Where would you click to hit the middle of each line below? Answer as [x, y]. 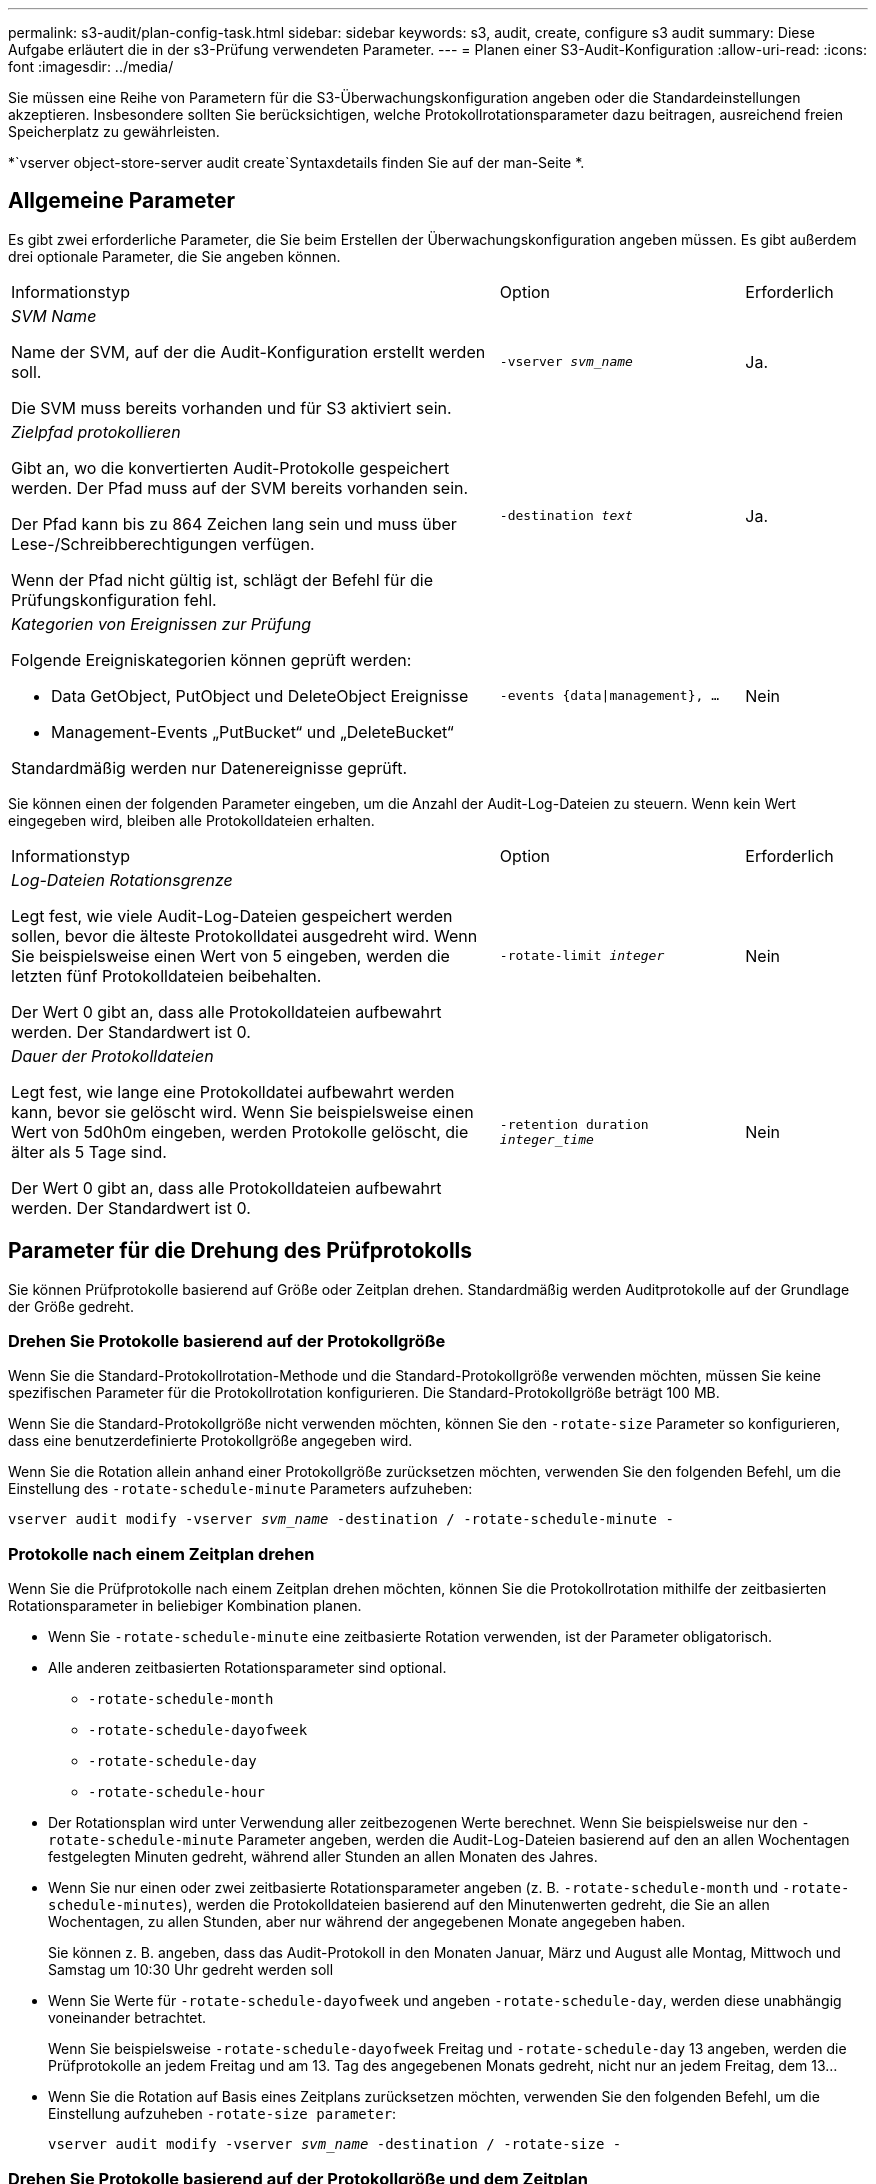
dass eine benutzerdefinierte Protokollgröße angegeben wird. [210, 1441]
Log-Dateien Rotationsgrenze [122, 879]
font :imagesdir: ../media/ [91, 66]
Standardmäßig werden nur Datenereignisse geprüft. [209, 767]
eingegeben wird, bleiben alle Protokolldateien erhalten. [191, 820]
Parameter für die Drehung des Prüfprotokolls [240, 1251]
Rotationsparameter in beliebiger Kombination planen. [185, 1606]
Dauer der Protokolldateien [112, 1055]
